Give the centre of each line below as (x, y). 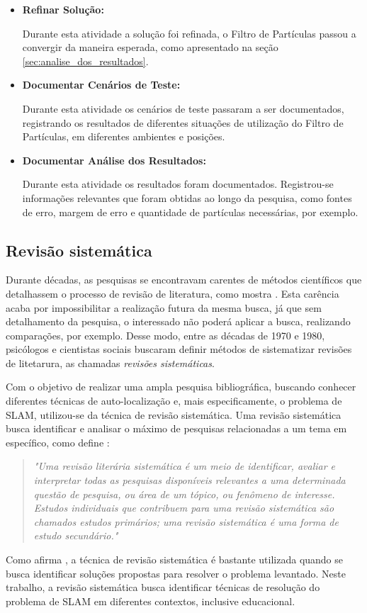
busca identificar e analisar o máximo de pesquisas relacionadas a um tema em (176, 428)
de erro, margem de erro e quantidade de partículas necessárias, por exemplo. (190, 212)
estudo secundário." (76, 535)
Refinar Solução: (63, 9)
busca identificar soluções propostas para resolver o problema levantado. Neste (176, 573)
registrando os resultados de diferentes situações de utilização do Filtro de (183, 122)
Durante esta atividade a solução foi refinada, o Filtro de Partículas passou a (189, 33)
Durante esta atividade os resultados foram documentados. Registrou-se (178, 184)
